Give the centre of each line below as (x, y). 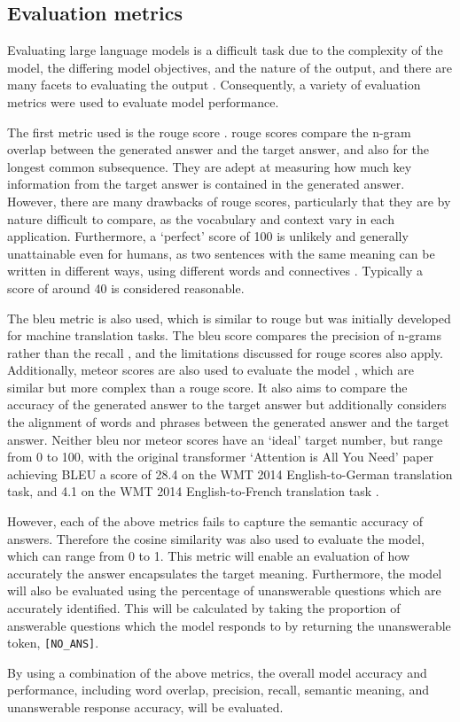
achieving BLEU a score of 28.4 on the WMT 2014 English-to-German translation (230, 474)
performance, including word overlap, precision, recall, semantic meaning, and (218, 690)
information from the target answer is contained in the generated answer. (206, 184)
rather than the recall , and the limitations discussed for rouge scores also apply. (225, 352)
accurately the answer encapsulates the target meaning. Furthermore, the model (225, 573)
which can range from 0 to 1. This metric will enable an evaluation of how (209, 556)
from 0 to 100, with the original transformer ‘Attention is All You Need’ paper (221, 457)
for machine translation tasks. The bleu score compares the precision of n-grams (224, 335)
